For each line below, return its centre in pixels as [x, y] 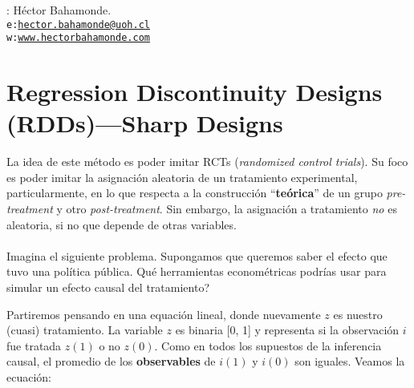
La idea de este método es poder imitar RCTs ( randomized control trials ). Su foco [207, 162]
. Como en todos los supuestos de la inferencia [268, 345]
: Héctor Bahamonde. [59, 10]
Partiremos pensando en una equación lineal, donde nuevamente [164, 314]
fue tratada [34, 345]
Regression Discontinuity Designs [195, 92]
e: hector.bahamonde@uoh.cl [78, 24]
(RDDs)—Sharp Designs [145, 123]
